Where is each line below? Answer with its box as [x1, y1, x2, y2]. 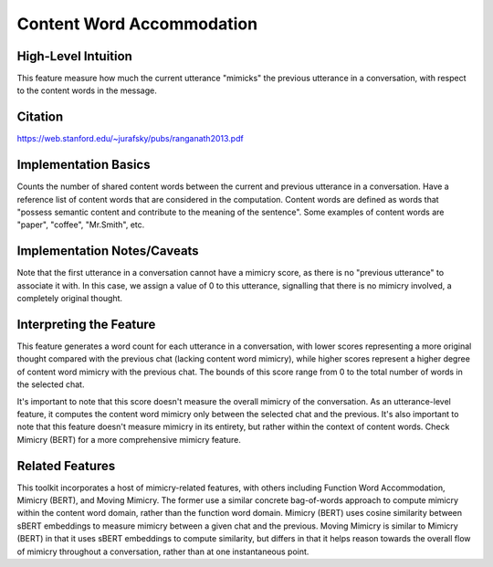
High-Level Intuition [16, 48, 132, 64]
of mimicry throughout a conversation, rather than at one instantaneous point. [16, 546, 309, 557]
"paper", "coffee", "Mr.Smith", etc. [16, 219, 145, 230]
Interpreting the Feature [16, 316, 156, 332]
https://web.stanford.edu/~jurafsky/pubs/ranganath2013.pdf [16, 133, 244, 144]
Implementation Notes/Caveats [16, 243, 200, 259]
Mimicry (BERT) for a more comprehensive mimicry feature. [16, 434, 241, 445]
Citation [16, 110, 64, 125]
